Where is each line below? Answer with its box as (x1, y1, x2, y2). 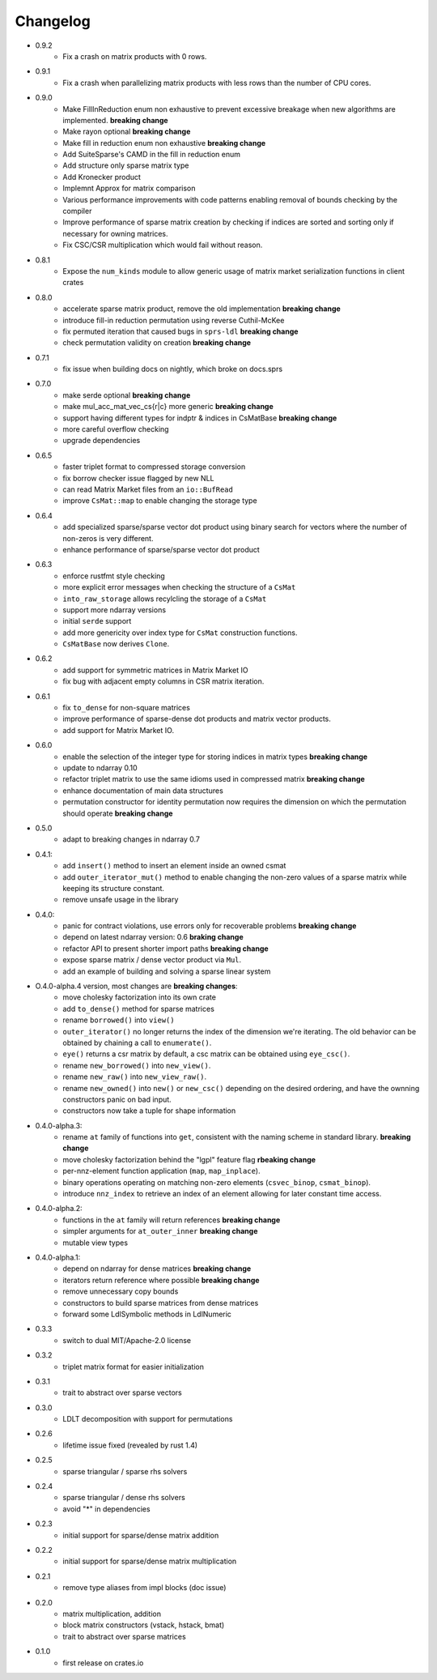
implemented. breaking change (62, 115, 169, 125)
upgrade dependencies (62, 436, 141, 446)
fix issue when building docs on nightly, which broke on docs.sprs (62, 365, 283, 374)
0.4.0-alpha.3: (35, 1120, 83, 1130)
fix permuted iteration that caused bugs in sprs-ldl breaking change (62, 326, 299, 336)
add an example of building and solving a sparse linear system (62, 966, 271, 976)
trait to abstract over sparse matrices (62, 1631, 186, 1641)
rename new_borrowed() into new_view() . (62, 1060, 211, 1070)
